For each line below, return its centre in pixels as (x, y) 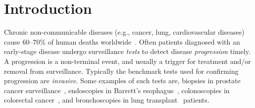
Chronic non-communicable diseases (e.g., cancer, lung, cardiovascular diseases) (124, 32)
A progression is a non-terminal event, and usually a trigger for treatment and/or (127, 61)
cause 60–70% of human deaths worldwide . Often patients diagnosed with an (122, 41)
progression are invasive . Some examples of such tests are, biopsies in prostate (122, 81)
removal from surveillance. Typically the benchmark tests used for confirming (121, 71)
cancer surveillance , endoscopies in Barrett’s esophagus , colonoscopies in (117, 90)
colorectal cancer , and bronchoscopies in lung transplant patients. (107, 100)
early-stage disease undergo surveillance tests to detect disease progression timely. (127, 51)
